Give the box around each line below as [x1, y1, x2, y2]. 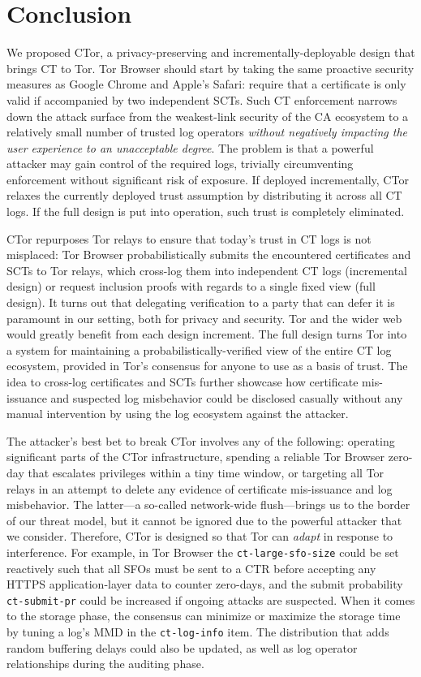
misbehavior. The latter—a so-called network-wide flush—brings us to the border [6, 496, 410, 513]
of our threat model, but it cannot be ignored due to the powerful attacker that [6, 511, 402, 528]
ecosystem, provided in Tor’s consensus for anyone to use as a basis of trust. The [6, 357, 408, 374]
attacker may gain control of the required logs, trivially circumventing [6, 155, 354, 172]
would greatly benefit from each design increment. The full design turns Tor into [6, 326, 407, 343]
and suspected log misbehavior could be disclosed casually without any [50, 389, 403, 406]
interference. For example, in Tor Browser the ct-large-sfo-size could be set [6, 543, 399, 560]
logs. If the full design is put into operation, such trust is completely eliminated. [6, 203, 405, 220]
